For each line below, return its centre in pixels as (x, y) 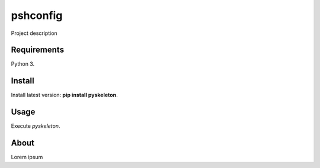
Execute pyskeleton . (36, 126)
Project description (34, 33)
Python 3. (23, 64)
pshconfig (37, 15)
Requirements (38, 50)
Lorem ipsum (27, 157)
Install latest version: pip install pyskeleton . (64, 95)
